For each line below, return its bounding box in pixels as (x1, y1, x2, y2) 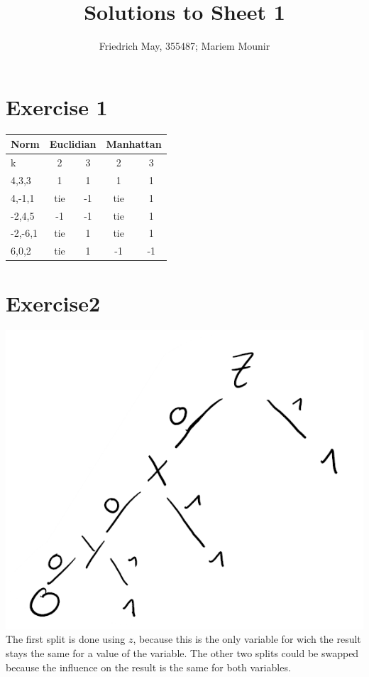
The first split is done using (6, 631, 126, 646)
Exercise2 (6, 288, 101, 317)
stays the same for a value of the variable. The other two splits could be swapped (6, 645, 359, 660)
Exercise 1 (6, 92, 108, 121)
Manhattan (106, 137, 162, 151)
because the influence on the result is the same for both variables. (6, 659, 291, 674)
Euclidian (49, 137, 97, 151)
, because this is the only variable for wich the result (133, 631, 361, 646)
